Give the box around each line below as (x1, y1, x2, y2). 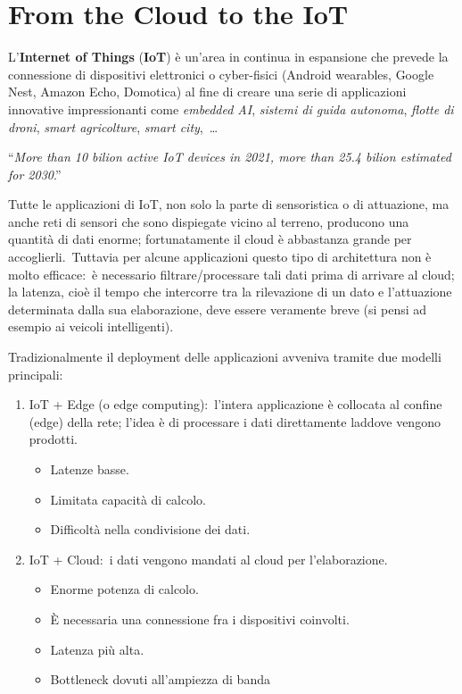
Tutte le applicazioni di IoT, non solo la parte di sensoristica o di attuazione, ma (8, 195, 450, 213)
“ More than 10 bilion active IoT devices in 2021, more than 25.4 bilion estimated (8, 147, 451, 166)
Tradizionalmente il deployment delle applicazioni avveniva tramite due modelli (8, 347, 441, 366)
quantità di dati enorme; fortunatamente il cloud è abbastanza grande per (8, 230, 412, 248)
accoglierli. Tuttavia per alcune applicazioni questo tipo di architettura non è (8, 247, 432, 266)
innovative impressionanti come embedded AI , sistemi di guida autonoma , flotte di (8, 99, 454, 118)
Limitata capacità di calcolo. (50, 489, 207, 508)
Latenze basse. (50, 460, 129, 478)
